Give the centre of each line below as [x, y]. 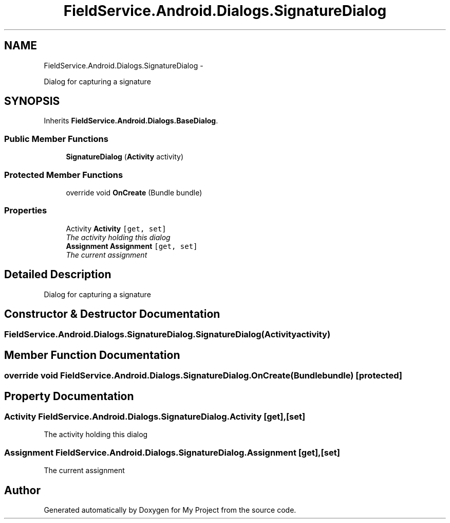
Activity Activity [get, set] [116, 228]
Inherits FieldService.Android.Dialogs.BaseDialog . [131, 121]
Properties [26, 211]
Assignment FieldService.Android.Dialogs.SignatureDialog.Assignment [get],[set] [172, 452]
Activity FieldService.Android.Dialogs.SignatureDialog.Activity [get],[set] [155, 417]
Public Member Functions [56, 139]
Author [22, 490]
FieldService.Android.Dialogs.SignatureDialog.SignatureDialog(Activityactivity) [167, 335]
